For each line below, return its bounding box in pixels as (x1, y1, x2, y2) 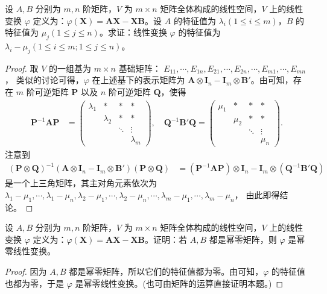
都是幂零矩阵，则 (209, 233, 277, 245)
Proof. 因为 (5, 265, 47, 278)
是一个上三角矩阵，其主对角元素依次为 (5, 177, 157, 189)
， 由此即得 (234, 188, 280, 201)
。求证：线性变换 (99, 26, 167, 39)
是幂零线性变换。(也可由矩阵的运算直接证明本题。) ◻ (75, 277, 284, 289)
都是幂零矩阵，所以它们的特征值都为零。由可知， (69, 265, 264, 278)
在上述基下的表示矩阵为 (92, 73, 185, 86)
